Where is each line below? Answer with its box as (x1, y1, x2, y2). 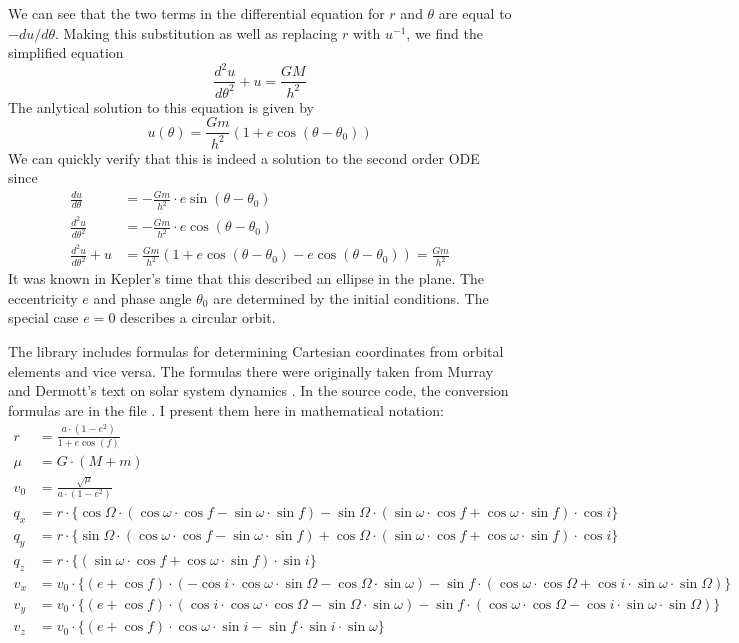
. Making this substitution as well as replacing (55, 22, 338, 43)
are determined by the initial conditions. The (213, 287, 489, 308)
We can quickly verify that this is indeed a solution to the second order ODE (8, 147, 480, 168)
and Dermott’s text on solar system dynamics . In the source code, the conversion (8, 380, 509, 401)
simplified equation (8, 42, 124, 63)
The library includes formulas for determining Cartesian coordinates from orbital (8, 341, 504, 362)
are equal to (438, 3, 512, 23)
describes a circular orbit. (120, 307, 276, 328)
